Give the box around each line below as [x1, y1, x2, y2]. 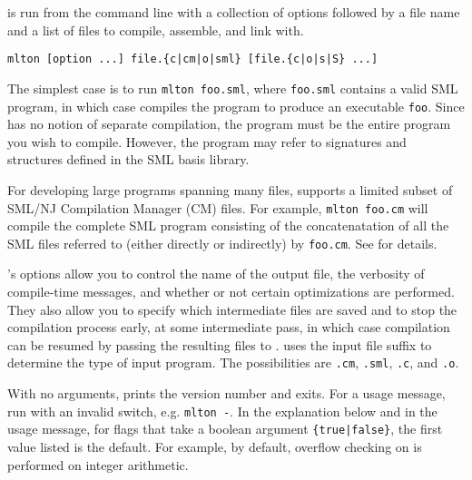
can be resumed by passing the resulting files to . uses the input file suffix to [7, 335, 432, 354]
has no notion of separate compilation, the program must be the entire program [7, 114, 451, 133]
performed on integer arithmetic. [7, 455, 189, 474]
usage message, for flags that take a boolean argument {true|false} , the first [7, 419, 443, 438]
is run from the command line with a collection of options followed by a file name [7, 3, 460, 21]
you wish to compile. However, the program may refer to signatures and [7, 132, 407, 151]
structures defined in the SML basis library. [7, 150, 250, 169]
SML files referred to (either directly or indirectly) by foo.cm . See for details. [7, 233, 438, 252]
